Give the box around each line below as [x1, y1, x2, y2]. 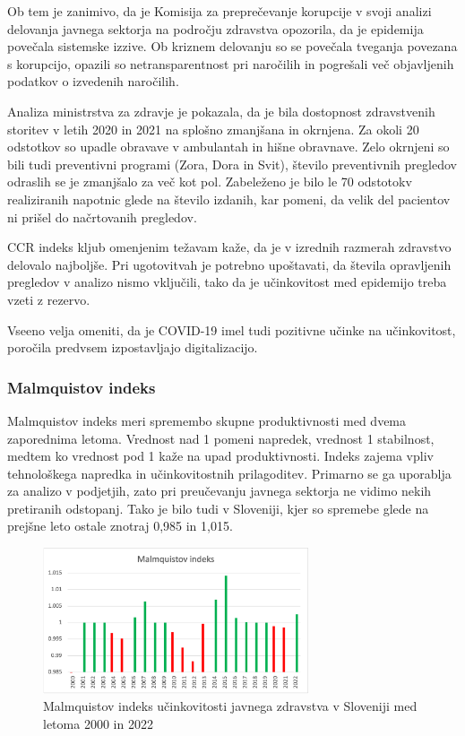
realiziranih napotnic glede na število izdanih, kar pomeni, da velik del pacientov [7, 189, 451, 208]
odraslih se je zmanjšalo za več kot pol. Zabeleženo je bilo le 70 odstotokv [7, 172, 412, 191]
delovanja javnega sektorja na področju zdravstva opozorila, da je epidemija [7, 19, 424, 38]
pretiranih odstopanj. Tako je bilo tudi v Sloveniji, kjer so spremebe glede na [7, 498, 429, 517]
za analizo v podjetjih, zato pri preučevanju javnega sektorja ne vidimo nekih [7, 481, 432, 500]
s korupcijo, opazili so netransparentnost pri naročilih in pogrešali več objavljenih [7, 54, 454, 73]
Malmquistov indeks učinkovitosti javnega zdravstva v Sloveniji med [43, 697, 418, 715]
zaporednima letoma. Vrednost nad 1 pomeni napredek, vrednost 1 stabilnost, [7, 429, 435, 447]
